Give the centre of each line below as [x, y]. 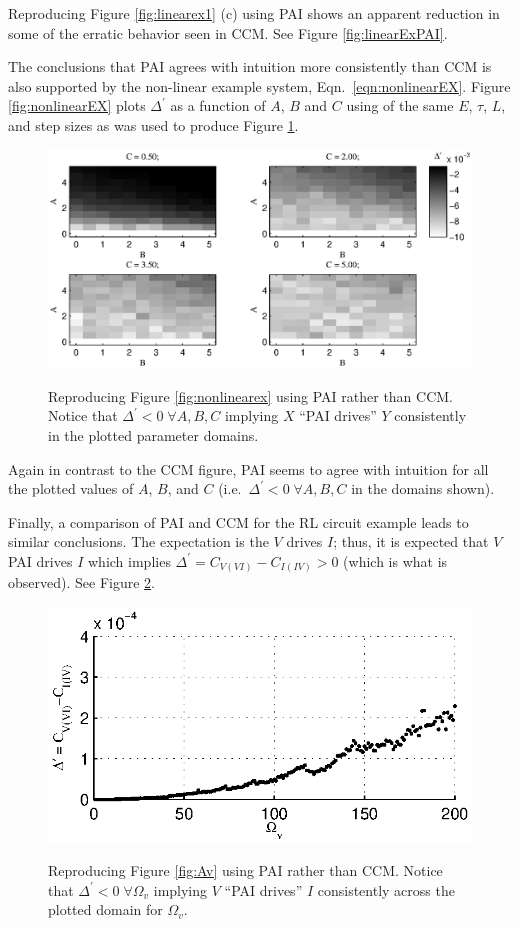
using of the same [400, 105]
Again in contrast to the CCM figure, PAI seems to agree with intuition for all [248, 468]
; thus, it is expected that [411, 541]
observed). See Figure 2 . [81, 582]
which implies [129, 560]
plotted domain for [105, 909]
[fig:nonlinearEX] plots [77, 105]
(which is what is [395, 560]
